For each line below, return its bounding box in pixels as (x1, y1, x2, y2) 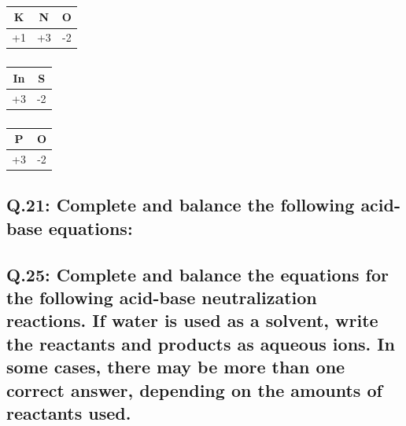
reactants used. (6, 400, 131, 424)
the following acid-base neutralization (6, 285, 317, 310)
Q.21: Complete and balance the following (6, 193, 355, 217)
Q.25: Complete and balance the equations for (6, 262, 389, 286)
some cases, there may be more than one (6, 354, 345, 379)
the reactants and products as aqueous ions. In (6, 331, 395, 355)
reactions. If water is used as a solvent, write (6, 308, 378, 332)
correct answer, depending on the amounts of (6, 377, 382, 402)
